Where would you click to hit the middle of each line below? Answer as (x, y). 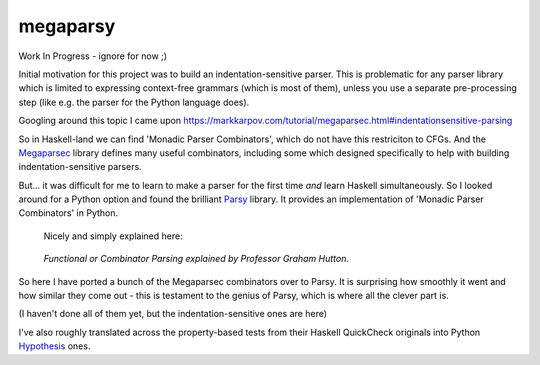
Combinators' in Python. (68, 213)
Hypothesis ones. (54, 346)
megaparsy (67, 26)
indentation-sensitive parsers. (80, 167)
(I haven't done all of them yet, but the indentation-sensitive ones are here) (173, 314)
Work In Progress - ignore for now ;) (93, 56)
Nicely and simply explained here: (113, 236)
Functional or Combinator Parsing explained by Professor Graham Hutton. (196, 259)
